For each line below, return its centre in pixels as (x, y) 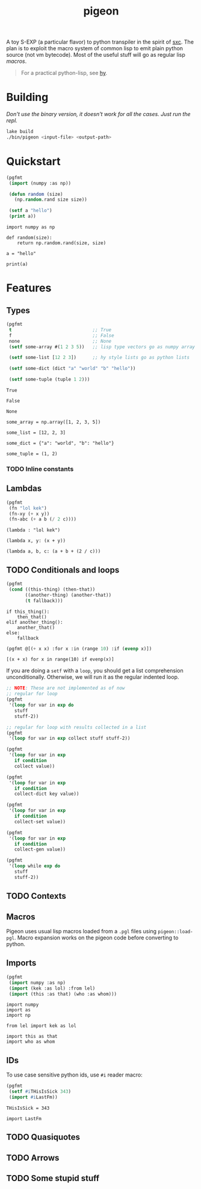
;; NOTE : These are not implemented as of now (66, 688)
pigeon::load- (176, 932)
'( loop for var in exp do (41, 705)
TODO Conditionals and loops (63, 570)
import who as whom (31, 1042)
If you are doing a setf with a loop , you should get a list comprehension (95, 671)
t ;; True (60, 330)
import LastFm (24, 1119)
